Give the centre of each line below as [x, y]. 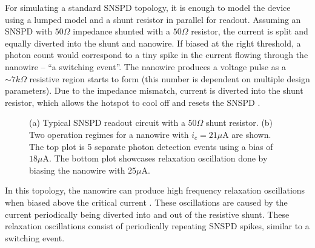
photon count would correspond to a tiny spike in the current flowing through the [157, 55]
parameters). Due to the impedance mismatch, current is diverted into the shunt [154, 90]
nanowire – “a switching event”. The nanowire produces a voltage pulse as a [145, 66]
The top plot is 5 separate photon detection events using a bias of [151, 146]
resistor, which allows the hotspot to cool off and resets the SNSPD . [133, 102]
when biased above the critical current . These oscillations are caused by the [146, 202]
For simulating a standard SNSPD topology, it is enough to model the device [148, 7]
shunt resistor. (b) [240, 122]
